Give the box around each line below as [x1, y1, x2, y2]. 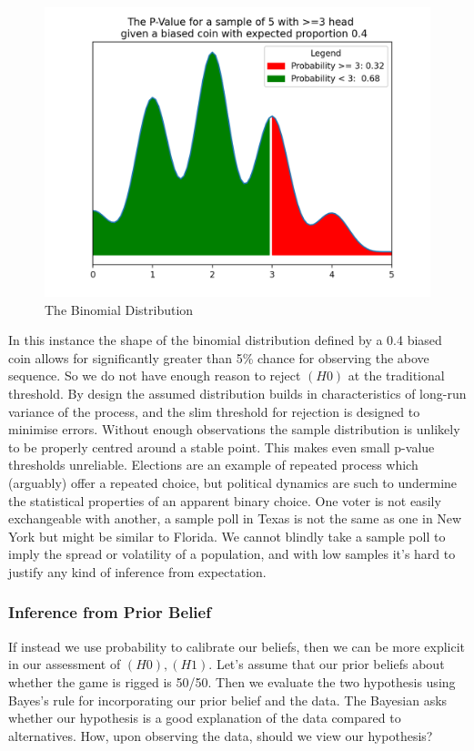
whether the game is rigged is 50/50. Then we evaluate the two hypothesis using [8, 672, 456, 691]
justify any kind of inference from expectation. [8, 562, 267, 581]
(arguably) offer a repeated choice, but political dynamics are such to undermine [8, 472, 458, 492]
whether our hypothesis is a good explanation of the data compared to [8, 708, 401, 727]
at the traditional [348, 366, 445, 385]
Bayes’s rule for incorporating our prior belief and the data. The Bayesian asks [8, 690, 448, 709]
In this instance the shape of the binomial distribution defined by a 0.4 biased [8, 330, 442, 350]
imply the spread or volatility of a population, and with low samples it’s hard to [8, 544, 456, 563]
